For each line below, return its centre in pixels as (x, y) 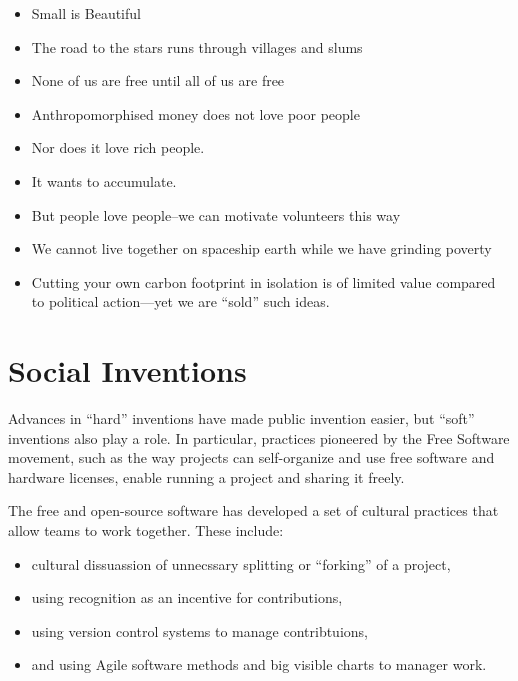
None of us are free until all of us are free (158, 80)
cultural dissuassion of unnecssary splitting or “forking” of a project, (241, 563)
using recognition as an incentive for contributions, (187, 597)
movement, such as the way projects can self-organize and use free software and (251, 457)
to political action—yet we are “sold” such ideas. (180, 301)
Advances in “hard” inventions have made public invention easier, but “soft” (241, 418)
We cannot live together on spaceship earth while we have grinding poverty (261, 248)
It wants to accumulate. (104, 180)
